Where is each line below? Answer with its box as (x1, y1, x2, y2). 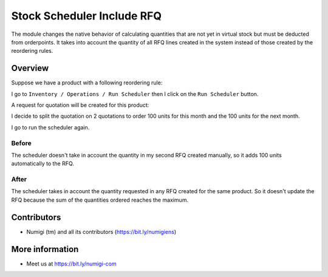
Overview (11, 63, 49, 74)
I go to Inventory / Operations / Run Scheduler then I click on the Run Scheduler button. (11, 90, 259, 97)
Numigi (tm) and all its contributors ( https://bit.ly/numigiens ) (26, 228, 177, 235)
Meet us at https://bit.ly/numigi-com (26, 260, 117, 267)
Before (11, 138, 32, 147)
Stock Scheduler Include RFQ (11, 9, 162, 22)
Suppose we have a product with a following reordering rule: (11, 79, 163, 86)
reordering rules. (11, 47, 53, 55)
